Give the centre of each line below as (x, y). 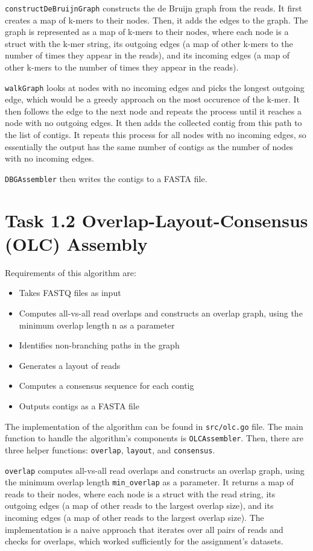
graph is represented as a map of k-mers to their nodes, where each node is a (147, 32)
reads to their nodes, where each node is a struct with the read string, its (140, 493)
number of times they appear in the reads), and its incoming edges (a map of (147, 55)
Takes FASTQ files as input (70, 293)
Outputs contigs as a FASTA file (79, 405)
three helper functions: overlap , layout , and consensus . (110, 449)
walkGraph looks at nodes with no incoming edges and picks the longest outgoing (155, 87)
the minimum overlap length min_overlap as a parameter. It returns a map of (149, 482)
